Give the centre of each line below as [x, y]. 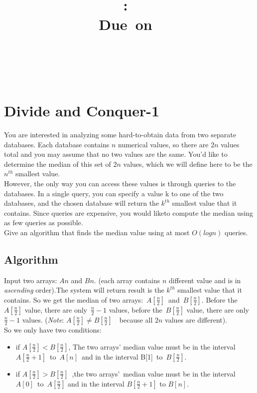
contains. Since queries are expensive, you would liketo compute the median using [129, 212]
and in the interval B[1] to [122, 356]
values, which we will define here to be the [188, 164]
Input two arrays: [31, 280]
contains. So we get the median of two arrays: [74, 299]
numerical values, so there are [163, 144]
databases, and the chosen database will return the [82, 203]
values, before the [135, 309]
